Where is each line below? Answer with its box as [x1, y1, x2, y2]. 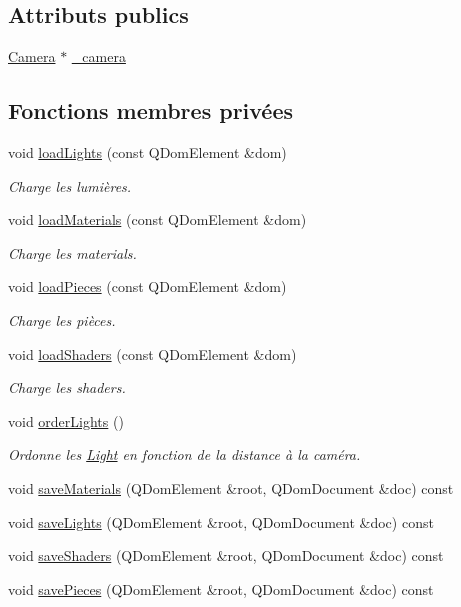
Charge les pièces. [8, 309, 116, 330]
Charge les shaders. [8, 377, 126, 398]
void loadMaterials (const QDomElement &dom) [8, 209, 307, 230]
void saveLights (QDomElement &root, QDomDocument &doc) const [8, 511, 434, 532]
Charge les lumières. [8, 175, 132, 196]
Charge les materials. [8, 242, 137, 263]
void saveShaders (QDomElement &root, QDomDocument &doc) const [8, 545, 444, 566]
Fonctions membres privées [8, 95, 294, 126]
